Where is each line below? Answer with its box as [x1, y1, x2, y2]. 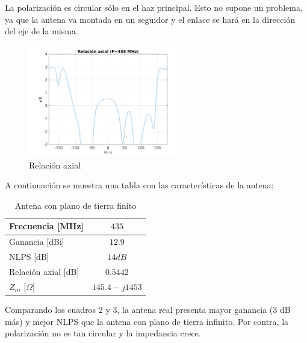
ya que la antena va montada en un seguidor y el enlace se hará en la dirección [5, 13, 296, 25]
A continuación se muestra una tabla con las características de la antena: [5, 179, 274, 191]
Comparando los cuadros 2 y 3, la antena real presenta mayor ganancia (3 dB [5, 303, 291, 315]
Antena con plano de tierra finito [14, 199, 137, 211]
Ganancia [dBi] [9, 235, 64, 248]
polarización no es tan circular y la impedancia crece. [5, 327, 201, 339]
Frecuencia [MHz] [9, 220, 84, 232]
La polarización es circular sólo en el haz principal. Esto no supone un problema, [5, 1, 303, 13]
